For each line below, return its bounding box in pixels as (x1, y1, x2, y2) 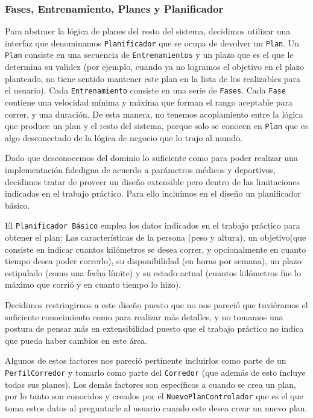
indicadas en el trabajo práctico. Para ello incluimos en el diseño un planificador (5, 187, 302, 200)
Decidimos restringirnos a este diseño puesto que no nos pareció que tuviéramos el (5, 299, 308, 311)
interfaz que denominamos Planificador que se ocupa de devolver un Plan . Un (5, 36, 300, 49)
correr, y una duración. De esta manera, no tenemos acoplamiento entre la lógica (5, 107, 303, 120)
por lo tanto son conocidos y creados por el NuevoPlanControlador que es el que (5, 390, 303, 402)
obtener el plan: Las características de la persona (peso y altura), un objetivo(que (5, 231, 306, 244)
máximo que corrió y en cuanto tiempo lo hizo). (5, 278, 182, 291)
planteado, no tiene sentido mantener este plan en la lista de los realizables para (5, 72, 301, 84)
